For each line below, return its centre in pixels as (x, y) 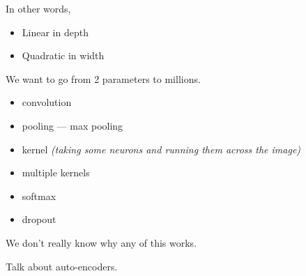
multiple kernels (56, 172)
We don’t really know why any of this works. (101, 242)
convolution (47, 102)
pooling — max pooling (72, 125)
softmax (39, 195)
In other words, (38, 8)
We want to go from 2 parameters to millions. (103, 78)
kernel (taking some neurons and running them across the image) (161, 149)
